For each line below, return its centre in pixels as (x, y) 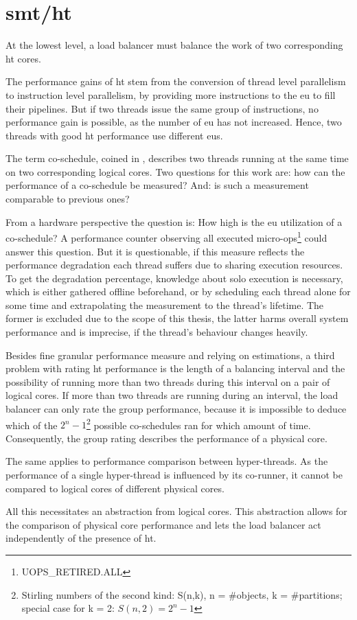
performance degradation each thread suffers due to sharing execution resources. (174, 265)
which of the (32, 425)
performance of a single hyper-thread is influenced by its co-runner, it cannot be (174, 475)
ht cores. (23, 58)
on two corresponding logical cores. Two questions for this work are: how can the (175, 171)
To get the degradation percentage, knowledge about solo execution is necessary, (174, 278)
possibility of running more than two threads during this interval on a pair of (168, 381)
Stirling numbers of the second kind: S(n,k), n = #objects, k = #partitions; (182, 594)
